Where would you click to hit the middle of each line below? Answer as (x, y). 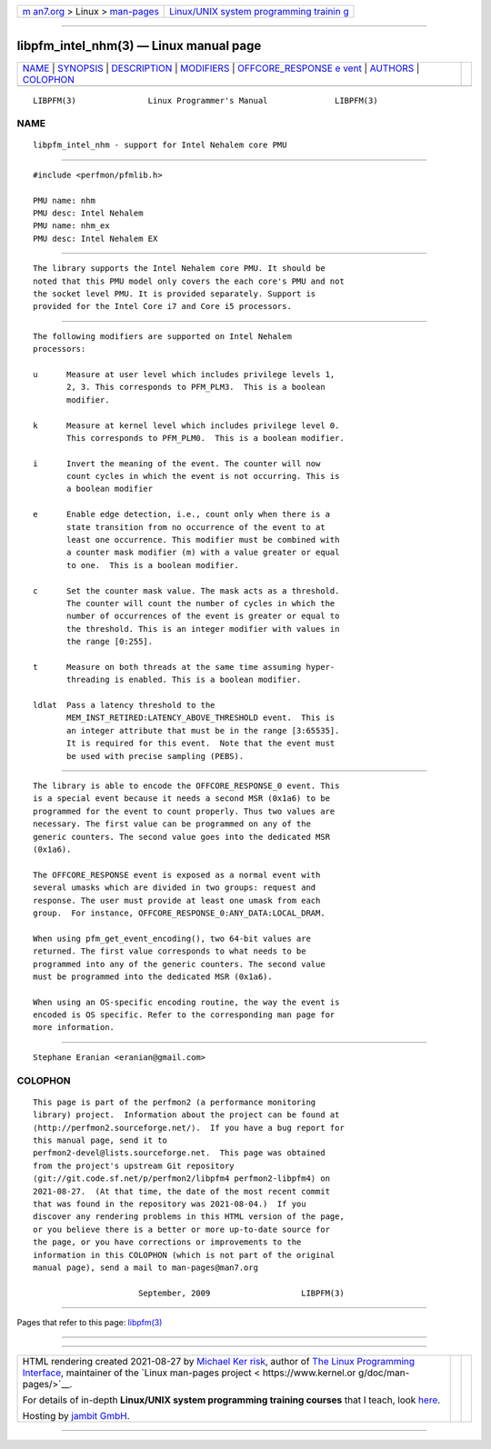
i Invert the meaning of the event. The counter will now (177, 463)
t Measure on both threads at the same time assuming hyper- (184, 667)
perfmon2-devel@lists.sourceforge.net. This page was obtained (180, 1153)
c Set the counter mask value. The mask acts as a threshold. (186, 590)
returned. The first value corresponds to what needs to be (170, 951)
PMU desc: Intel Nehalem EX (95, 238)
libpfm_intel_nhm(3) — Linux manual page (139, 46)
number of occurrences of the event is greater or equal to (203, 616)
